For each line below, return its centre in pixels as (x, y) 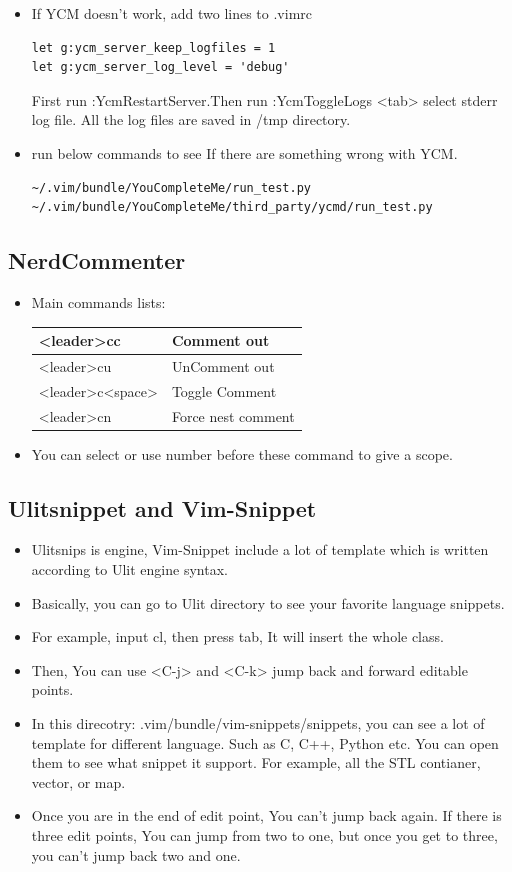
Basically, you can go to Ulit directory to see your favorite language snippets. (268, 602)
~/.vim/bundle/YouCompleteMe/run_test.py (171, 187)
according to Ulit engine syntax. (129, 569)
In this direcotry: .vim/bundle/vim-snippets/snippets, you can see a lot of (258, 723)
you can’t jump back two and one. (136, 854)
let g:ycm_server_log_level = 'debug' (160, 67)
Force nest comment (233, 415)
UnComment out (223, 365)
